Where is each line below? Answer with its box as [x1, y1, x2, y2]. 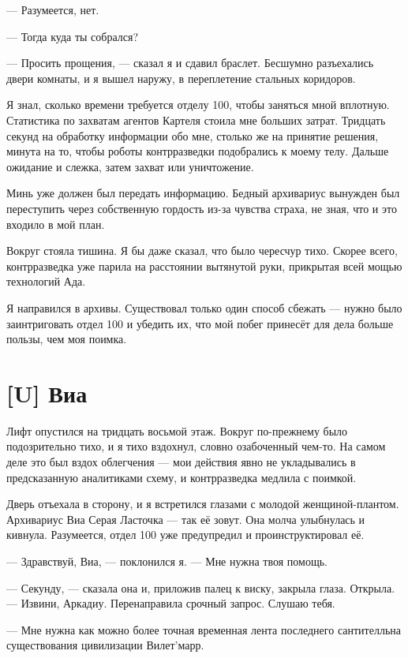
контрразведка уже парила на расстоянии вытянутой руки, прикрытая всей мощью [6, 257, 402, 274]
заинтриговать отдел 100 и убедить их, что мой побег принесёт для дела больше [6, 315, 394, 331]
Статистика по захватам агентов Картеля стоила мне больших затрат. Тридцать [6, 111, 386, 128]
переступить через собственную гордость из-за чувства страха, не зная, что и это [6, 200, 397, 216]
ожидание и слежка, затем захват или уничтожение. [6, 158, 254, 174]
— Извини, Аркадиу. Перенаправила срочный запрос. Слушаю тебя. [6, 595, 335, 611]
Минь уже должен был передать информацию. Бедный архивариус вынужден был [6, 185, 400, 201]
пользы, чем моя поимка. [6, 331, 127, 347]
